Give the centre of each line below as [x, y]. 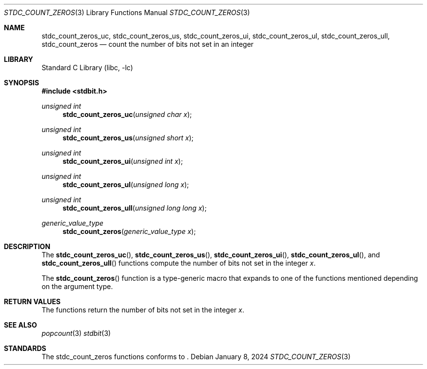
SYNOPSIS [22, 83]
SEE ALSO [20, 325]
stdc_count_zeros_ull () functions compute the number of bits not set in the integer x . [179, 263]
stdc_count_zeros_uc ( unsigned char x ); [127, 114]
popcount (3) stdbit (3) [76, 333]
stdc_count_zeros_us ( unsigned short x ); [128, 138]
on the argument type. [77, 286]
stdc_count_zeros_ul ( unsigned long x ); [126, 184]
